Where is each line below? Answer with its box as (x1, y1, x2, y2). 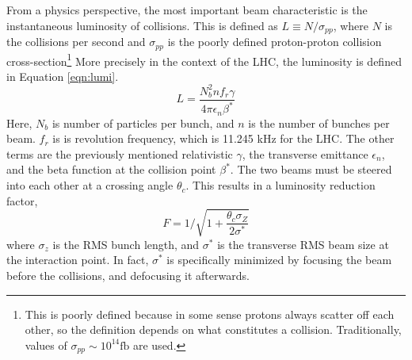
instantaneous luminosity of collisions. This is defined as (6, 17, 278, 33)
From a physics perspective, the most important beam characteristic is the (6, 2, 368, 17)
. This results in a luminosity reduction (185, 177, 376, 193)
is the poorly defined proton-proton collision (167, 33, 382, 50)
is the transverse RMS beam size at (217, 236, 389, 252)
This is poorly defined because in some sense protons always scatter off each (25, 305, 395, 322)
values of (25, 336, 67, 353)
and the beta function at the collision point (6, 161, 216, 178)
